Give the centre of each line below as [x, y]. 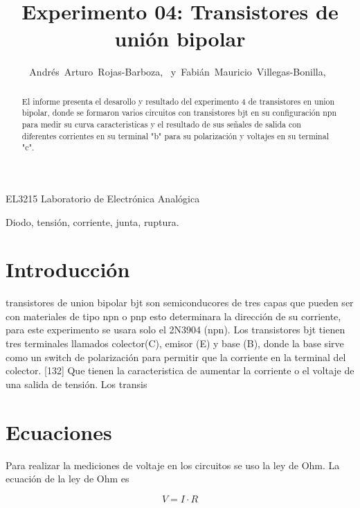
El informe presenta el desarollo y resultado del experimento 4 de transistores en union [178, 101]
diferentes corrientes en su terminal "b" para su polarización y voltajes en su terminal [175, 135]
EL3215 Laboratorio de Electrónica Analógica [103, 198]
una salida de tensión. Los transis [76, 384]
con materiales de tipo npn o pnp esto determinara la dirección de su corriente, [173, 316]
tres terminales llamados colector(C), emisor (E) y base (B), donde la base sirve [175, 343]
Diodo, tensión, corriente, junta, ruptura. [92, 221]
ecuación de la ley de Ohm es [67, 479]
